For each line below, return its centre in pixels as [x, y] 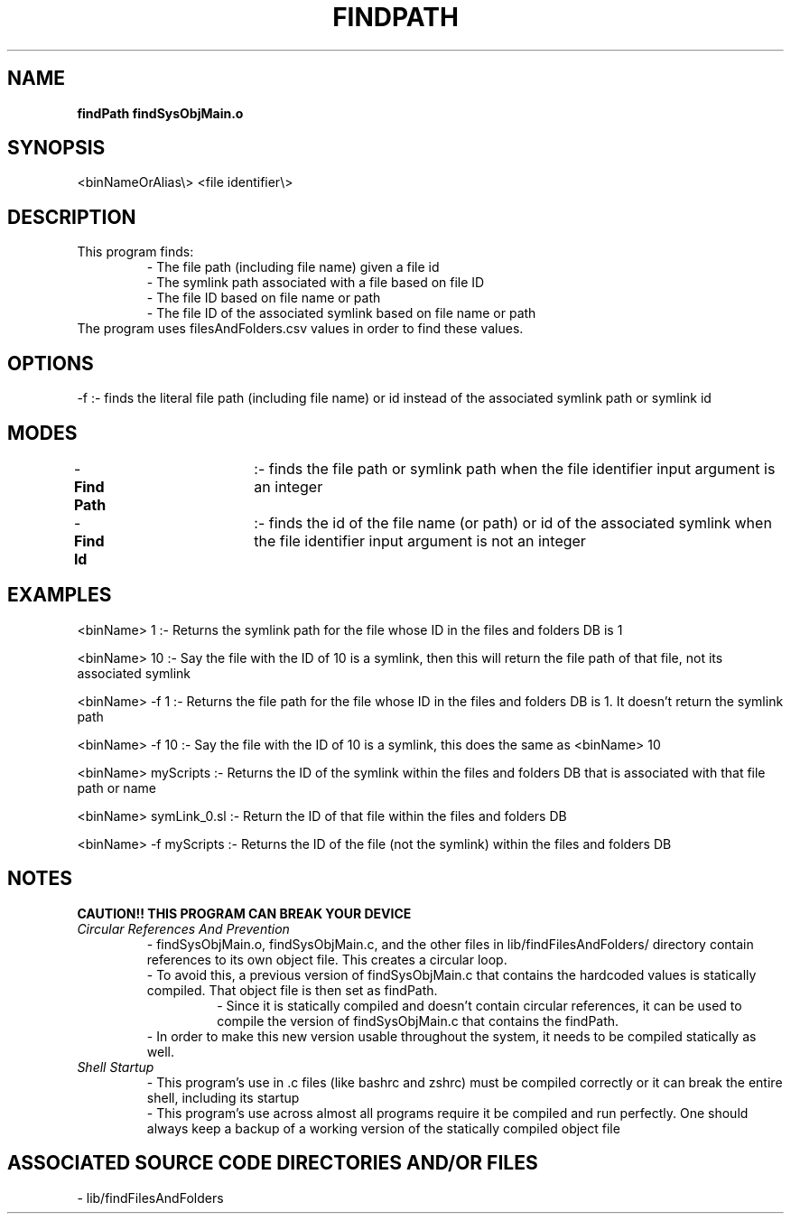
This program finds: [135, 252]
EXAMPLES [60, 595]
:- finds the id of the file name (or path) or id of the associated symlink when [513, 522]
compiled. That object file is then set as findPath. [292, 990]
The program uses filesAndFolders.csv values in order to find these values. [300, 329]
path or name [116, 788]
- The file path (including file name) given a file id [293, 267]
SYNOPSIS [56, 148]
